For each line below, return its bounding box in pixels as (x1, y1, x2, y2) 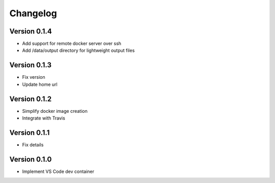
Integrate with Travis (22, 115, 66, 121)
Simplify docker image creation (22, 108, 88, 114)
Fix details (22, 141, 44, 147)
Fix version (22, 74, 45, 80)
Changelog (9, 8, 57, 19)
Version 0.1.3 (9, 61, 52, 70)
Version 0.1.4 (9, 27, 52, 36)
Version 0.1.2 (9, 95, 52, 103)
